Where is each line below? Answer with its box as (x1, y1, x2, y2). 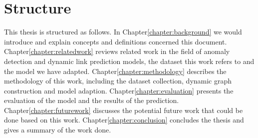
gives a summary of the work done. (4, 124, 111, 135)
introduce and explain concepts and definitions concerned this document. (4, 36, 227, 46)
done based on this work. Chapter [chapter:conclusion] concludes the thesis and (4, 114, 244, 125)
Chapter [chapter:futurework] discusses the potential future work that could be (4, 104, 243, 115)
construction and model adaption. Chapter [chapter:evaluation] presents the (4, 85, 234, 95)
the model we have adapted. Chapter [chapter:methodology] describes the (4, 65, 227, 76)
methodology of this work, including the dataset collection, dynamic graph (4, 75, 232, 86)
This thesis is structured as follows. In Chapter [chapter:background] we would (4, 26, 242, 37)
